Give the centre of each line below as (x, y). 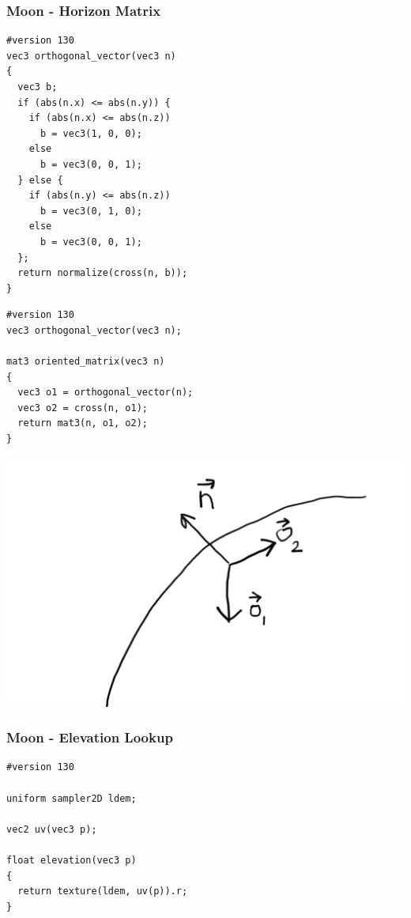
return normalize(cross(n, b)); (103, 273)
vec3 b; (38, 87)
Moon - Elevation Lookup (90, 737)
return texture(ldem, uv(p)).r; (103, 892)
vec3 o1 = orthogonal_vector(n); (106, 393)
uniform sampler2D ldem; (72, 798)
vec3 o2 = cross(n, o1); (83, 408)
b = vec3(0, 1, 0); (91, 211)
